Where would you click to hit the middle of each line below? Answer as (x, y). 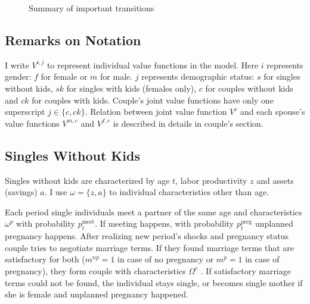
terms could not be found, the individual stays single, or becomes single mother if (154, 282)
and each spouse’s (273, 112)
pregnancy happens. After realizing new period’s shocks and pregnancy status (147, 236)
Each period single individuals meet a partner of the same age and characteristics (154, 211)
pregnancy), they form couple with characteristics (95, 270)
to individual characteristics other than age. (189, 192)
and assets (275, 180)
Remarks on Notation (73, 40)
